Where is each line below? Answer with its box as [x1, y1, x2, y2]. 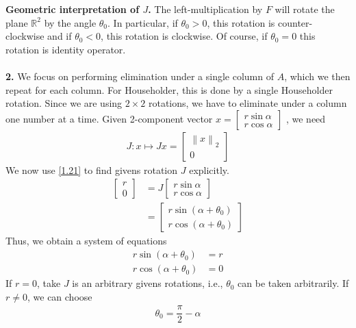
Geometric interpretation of [5, 2, 140, 16]
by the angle [44, 15, 97, 29]
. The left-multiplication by [148, 2, 263, 16]
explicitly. [189, 162, 229, 177]
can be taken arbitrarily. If [238, 276, 349, 290]
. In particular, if [107, 15, 178, 29]
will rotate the [275, 2, 335, 16]
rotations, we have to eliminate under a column [148, 96, 347, 110]
